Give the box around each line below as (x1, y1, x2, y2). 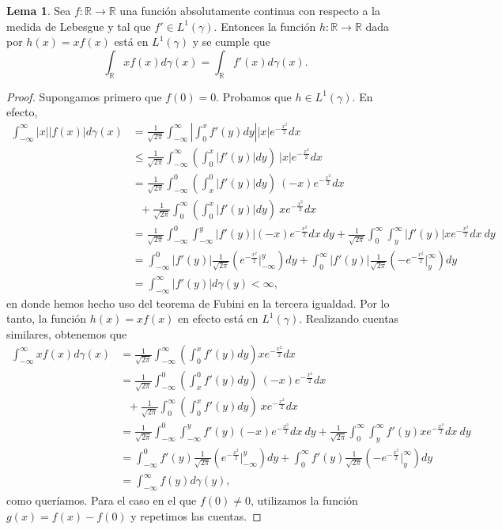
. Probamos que (216, 88, 292, 104)
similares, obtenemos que (6, 325, 127, 342)
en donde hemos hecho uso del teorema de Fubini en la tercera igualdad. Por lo (6, 294, 390, 311)
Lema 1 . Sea (6, 2, 71, 18)
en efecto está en (178, 310, 259, 327)
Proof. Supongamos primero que (6, 88, 162, 104)
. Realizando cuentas (299, 310, 399, 327)
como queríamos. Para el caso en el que (6, 492, 197, 509)
